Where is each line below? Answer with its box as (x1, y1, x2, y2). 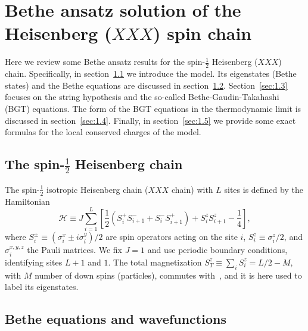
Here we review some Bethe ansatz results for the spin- (5, 55, 206, 68)
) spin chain (153, 21, 252, 45)
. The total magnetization (108, 255, 202, 268)
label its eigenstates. (5, 280, 79, 293)
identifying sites (5, 255, 63, 268)
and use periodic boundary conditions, (147, 243, 288, 256)
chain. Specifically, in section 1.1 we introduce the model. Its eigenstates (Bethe (5, 67, 297, 80)
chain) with (172, 183, 213, 195)
